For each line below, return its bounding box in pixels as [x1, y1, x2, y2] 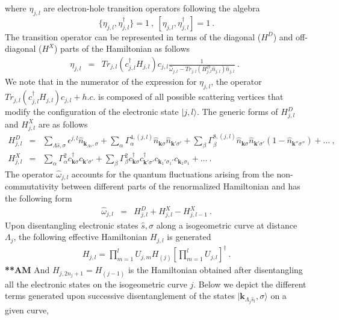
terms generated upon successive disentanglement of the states [5, 289, 235, 302]
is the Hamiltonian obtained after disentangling [128, 263, 303, 276]
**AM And [5, 263, 50, 276]
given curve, [5, 303, 49, 316]
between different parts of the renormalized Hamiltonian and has [61, 180, 300, 192]
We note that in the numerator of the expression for [5, 75, 197, 88]
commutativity [5, 180, 59, 192]
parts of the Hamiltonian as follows [60, 42, 190, 55]
